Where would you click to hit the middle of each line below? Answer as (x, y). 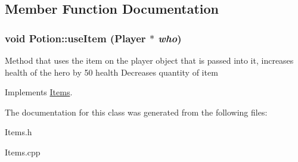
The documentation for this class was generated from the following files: (136, 112)
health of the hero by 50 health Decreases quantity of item (111, 72)
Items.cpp (23, 152)
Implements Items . (39, 92)
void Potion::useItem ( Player (75, 38)
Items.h (18, 132)
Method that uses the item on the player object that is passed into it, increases (149, 60)
